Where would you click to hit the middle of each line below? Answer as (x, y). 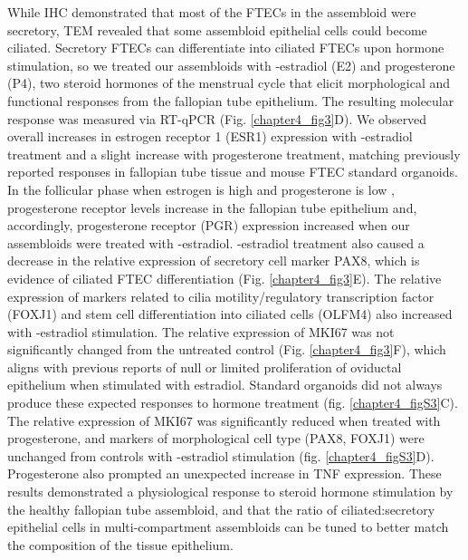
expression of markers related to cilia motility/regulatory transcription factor (221, 296)
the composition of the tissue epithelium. (120, 544)
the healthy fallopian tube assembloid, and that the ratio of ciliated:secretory (221, 509)
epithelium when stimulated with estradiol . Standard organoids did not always (225, 385)
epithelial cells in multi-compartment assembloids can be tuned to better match (228, 527)
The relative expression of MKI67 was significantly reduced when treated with (224, 420)
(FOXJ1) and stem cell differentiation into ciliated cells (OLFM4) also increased (230, 314)
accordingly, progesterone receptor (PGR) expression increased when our (209, 225)
